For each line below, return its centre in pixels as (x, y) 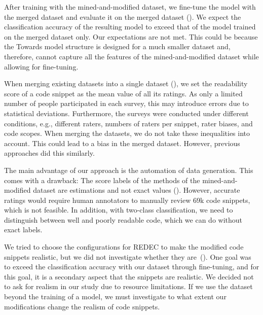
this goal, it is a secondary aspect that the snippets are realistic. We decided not (129, 276)
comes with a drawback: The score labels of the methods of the (102, 180)
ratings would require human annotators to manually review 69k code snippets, (127, 200)
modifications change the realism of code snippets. (82, 306)
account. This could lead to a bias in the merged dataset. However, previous (122, 143)
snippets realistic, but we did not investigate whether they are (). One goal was (128, 256)
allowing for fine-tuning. (41, 66)
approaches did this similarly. (49, 153)
